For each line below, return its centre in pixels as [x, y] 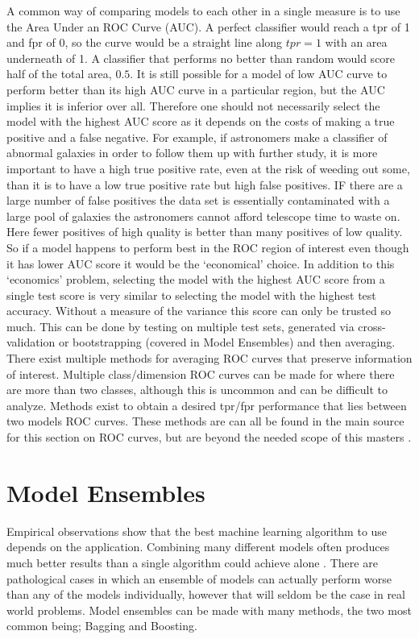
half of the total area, [59, 74]
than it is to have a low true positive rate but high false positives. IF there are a [205, 184]
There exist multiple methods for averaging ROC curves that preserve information [209, 358]
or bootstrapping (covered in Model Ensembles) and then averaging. [227, 342]
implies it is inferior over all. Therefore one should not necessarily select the [193, 105]
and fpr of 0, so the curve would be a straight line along [145, 42]
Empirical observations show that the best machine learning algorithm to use [197, 531]
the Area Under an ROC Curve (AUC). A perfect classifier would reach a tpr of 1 [208, 26]
